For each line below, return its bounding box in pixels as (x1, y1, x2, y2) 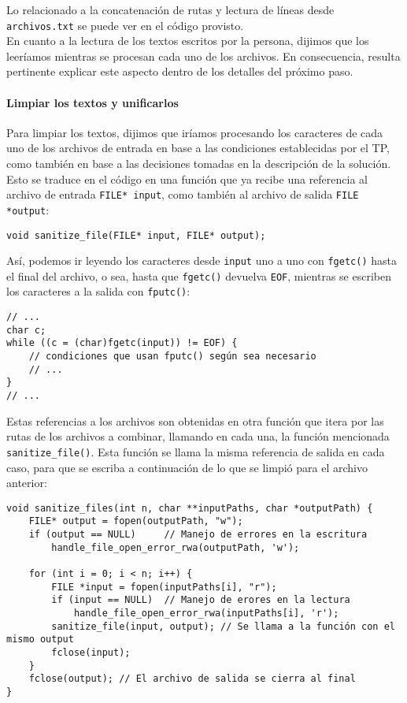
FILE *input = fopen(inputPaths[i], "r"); (51, 581, 277, 593)
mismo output (6, 634, 74, 645)
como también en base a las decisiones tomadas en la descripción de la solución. (6, 155, 391, 172)
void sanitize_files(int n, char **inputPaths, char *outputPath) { (6, 502, 373, 514)
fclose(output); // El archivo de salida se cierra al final (28, 673, 356, 685)
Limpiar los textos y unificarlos (6, 94, 179, 110)
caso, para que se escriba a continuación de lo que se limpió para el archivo (6, 459, 368, 475)
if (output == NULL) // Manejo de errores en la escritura (28, 529, 368, 541)
